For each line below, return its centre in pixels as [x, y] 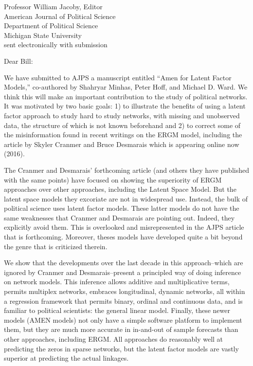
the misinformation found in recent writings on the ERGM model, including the [123, 135]
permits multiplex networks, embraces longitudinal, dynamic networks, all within [125, 291]
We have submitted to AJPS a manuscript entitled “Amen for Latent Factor [118, 77]
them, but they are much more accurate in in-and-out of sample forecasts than [121, 329]
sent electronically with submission [56, 45]
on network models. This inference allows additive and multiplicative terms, [117, 282]
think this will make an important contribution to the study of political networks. [126, 96]
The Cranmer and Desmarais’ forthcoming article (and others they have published [126, 170]
